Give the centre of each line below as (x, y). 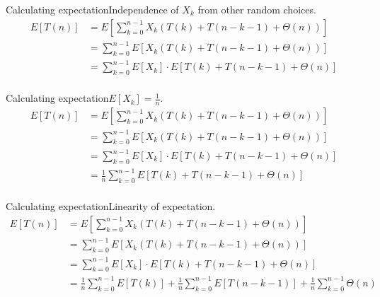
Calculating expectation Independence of (92, 9)
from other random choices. (257, 9)
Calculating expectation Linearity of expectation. (111, 206)
